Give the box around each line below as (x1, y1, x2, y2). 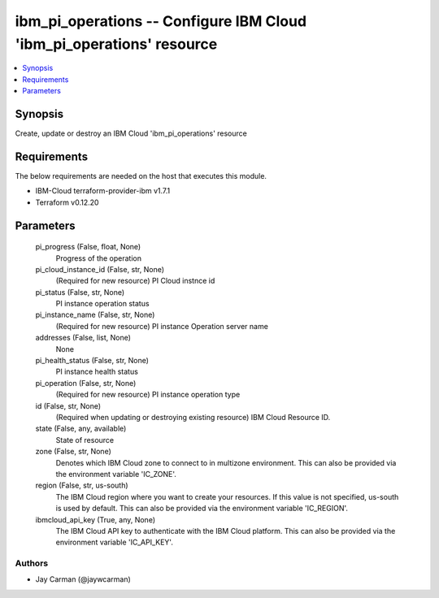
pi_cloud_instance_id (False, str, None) (35, 264, 165, 274)
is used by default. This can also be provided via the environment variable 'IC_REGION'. (55, 504, 349, 513)
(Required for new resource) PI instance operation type (55, 390, 241, 400)
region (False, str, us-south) (35, 480, 129, 491)
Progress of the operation (55, 253, 142, 263)
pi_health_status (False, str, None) (35, 356, 150, 366)
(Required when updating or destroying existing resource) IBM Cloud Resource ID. (55, 412, 331, 422)
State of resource (55, 435, 115, 444)
